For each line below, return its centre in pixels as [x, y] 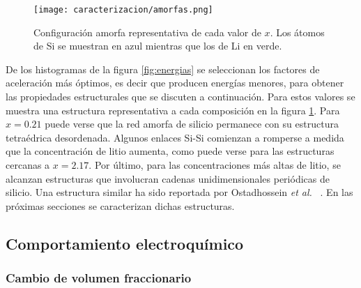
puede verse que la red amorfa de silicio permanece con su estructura [192, 124]
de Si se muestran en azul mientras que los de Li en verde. [158, 46]
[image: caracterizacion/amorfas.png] [123, 10]
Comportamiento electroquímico [125, 243]
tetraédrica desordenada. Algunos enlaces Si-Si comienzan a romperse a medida [175, 137]
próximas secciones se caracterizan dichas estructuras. [120, 205]
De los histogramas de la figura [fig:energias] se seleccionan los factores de [163, 69]
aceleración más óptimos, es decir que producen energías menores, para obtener [175, 83]
